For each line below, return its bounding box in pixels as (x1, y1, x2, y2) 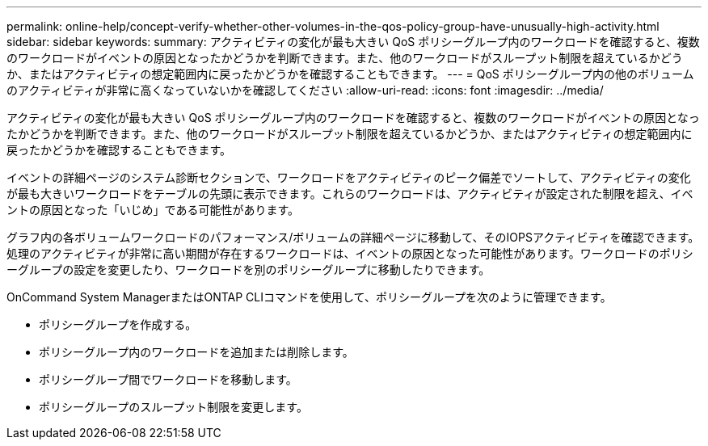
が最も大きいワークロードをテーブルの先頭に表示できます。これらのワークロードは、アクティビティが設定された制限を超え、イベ (6, 187, 693, 200)
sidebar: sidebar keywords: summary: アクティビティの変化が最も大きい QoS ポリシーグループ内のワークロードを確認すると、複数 (6, 35, 700, 48)
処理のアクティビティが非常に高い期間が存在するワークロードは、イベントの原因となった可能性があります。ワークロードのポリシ (6, 246, 693, 260)
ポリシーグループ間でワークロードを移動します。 (39, 372, 297, 386)
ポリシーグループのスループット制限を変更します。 (39, 400, 308, 414)
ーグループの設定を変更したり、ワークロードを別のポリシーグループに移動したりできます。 (6, 263, 491, 276)
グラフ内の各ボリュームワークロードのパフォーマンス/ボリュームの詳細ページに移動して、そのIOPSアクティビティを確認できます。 (6, 230, 700, 244)
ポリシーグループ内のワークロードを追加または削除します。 (39, 345, 354, 359)
